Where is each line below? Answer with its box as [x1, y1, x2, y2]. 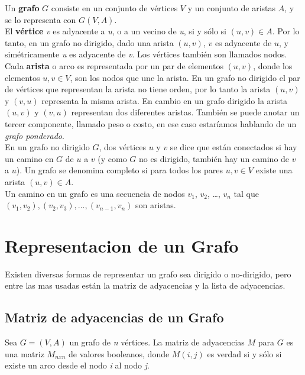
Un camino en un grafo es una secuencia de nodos [5, 187, 185, 199]
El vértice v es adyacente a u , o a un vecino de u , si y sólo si [5, 25, 226, 37]
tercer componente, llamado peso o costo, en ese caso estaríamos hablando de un [5, 117, 297, 130]
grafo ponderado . [5, 129, 64, 141]
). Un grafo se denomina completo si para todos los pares [16, 164, 223, 176]
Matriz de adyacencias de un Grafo [5, 308, 224, 326]
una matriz [5, 347, 44, 360]
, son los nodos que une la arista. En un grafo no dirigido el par [70, 71, 300, 83]
